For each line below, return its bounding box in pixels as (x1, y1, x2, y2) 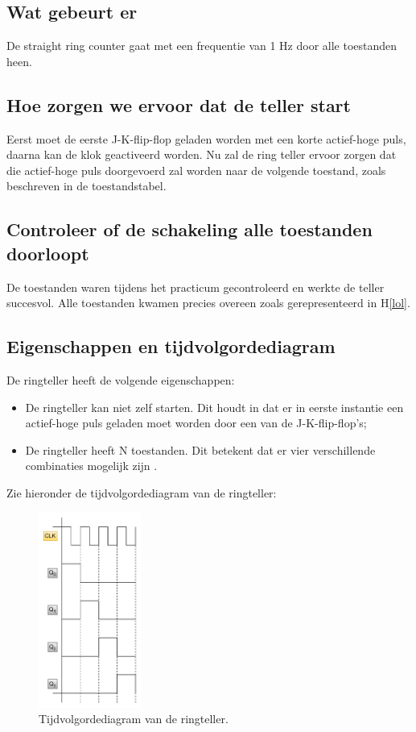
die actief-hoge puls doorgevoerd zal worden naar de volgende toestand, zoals (6, 161, 386, 178)
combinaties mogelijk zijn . (25, 457, 158, 474)
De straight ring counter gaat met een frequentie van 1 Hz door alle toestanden (6, 37, 397, 54)
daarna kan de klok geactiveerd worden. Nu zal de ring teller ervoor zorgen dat (6, 146, 397, 163)
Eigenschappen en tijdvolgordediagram (6, 334, 336, 359)
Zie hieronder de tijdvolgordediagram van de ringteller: (6, 484, 277, 501)
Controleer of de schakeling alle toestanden (6, 217, 373, 242)
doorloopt (6, 240, 89, 265)
